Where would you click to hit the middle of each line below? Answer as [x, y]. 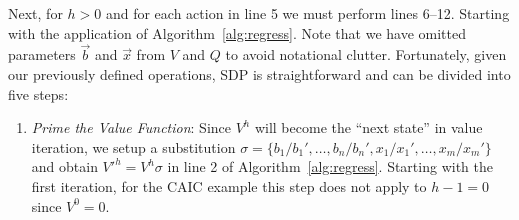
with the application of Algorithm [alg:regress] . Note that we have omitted [237, 32]
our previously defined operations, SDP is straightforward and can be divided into [259, 74]
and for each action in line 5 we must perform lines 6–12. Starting [307, 13]
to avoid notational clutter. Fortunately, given [366, 54]
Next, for [35, 13]
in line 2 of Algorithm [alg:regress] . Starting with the [330, 166]
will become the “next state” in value [368, 127]
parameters [42, 54]
